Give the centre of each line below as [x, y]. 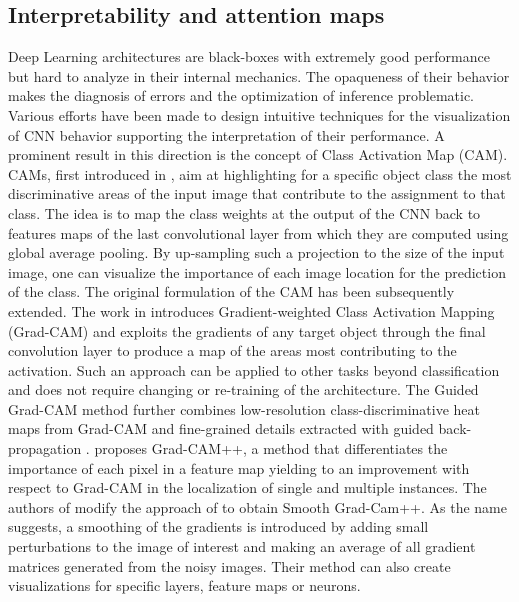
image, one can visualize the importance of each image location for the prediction [257, 271]
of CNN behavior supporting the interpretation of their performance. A [226, 134]
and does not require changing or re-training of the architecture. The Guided [243, 389]
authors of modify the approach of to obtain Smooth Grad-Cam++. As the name [257, 506]
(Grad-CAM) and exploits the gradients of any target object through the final [247, 330]
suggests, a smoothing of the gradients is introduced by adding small [218, 526]
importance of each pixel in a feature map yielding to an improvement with [239, 467]
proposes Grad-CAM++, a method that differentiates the [271, 448]
